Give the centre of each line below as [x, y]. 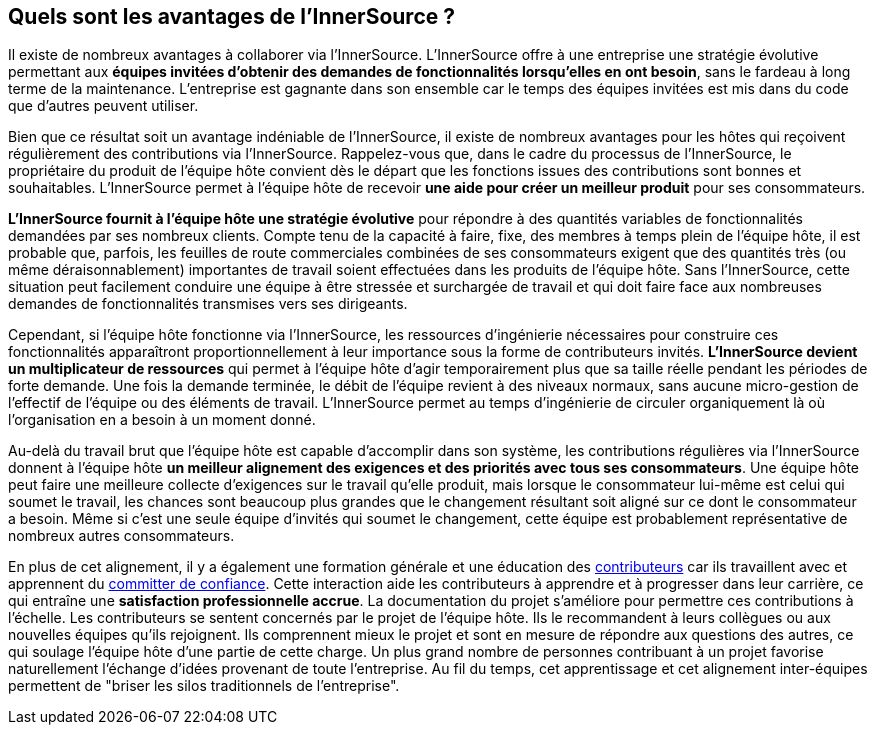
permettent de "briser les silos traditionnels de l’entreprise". [204, 686]
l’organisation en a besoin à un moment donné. [162, 420]
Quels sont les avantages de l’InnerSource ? [231, 16]
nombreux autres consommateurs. [121, 536]
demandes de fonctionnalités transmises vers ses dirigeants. [208, 304]
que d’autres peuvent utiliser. [103, 106]
